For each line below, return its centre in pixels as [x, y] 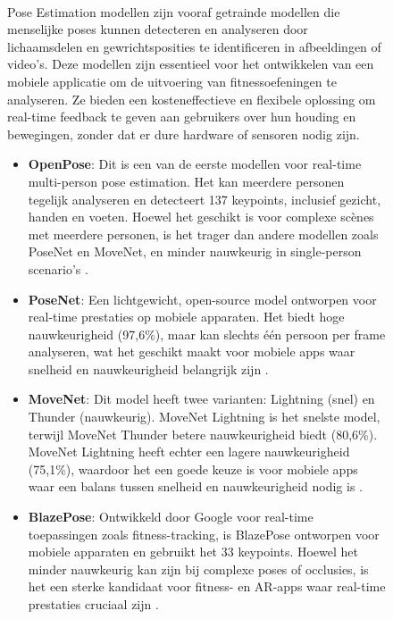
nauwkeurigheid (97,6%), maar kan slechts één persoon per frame [207, 334]
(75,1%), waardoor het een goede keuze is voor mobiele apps [193, 468]
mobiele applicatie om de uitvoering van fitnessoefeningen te [172, 81]
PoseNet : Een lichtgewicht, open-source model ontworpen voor [202, 299]
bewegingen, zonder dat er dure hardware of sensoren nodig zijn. [184, 134]
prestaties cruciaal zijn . [93, 604]
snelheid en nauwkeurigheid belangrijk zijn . [148, 368]
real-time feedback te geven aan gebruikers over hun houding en [182, 117]
